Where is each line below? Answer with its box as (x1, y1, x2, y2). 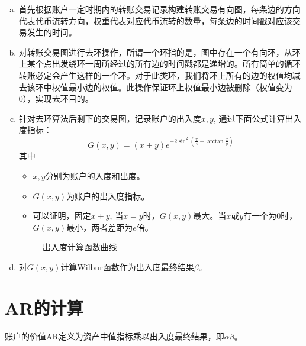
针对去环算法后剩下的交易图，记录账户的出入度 (18, 112, 201, 124)
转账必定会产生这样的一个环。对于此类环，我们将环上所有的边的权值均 (18, 69, 292, 81)
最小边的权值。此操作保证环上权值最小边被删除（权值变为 (68, 80, 292, 93)
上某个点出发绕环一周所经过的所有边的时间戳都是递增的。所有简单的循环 (18, 57, 301, 70)
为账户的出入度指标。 (66, 189, 150, 202)
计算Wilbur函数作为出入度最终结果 (60, 261, 194, 273)
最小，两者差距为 (66, 221, 133, 233)
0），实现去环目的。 (18, 92, 94, 105)
